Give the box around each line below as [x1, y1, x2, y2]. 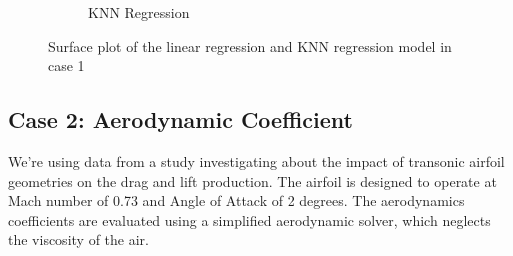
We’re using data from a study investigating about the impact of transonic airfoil [8, 150, 505, 171]
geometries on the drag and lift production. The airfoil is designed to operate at [8, 170, 497, 191]
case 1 [48, 55, 85, 76]
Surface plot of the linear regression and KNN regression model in [48, 35, 452, 56]
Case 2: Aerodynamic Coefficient [8, 104, 353, 135]
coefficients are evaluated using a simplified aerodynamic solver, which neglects [8, 209, 491, 230]
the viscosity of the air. [8, 229, 149, 250]
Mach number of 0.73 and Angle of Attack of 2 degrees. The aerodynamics [8, 190, 465, 211]
